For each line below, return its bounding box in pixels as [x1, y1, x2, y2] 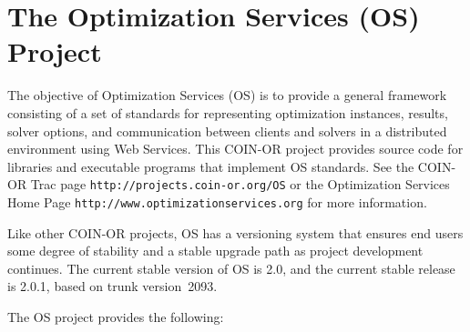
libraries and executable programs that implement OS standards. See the [7, 156, 414, 176]
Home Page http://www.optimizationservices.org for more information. [7, 192, 427, 211]
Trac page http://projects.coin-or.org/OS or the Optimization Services [30, 175, 450, 194]
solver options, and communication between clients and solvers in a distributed [7, 121, 447, 140]
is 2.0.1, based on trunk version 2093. [7, 277, 218, 296]
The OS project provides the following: [7, 307, 224, 326]
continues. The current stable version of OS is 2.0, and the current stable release [7, 258, 455, 277]
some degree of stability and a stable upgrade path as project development [7, 241, 424, 260]
